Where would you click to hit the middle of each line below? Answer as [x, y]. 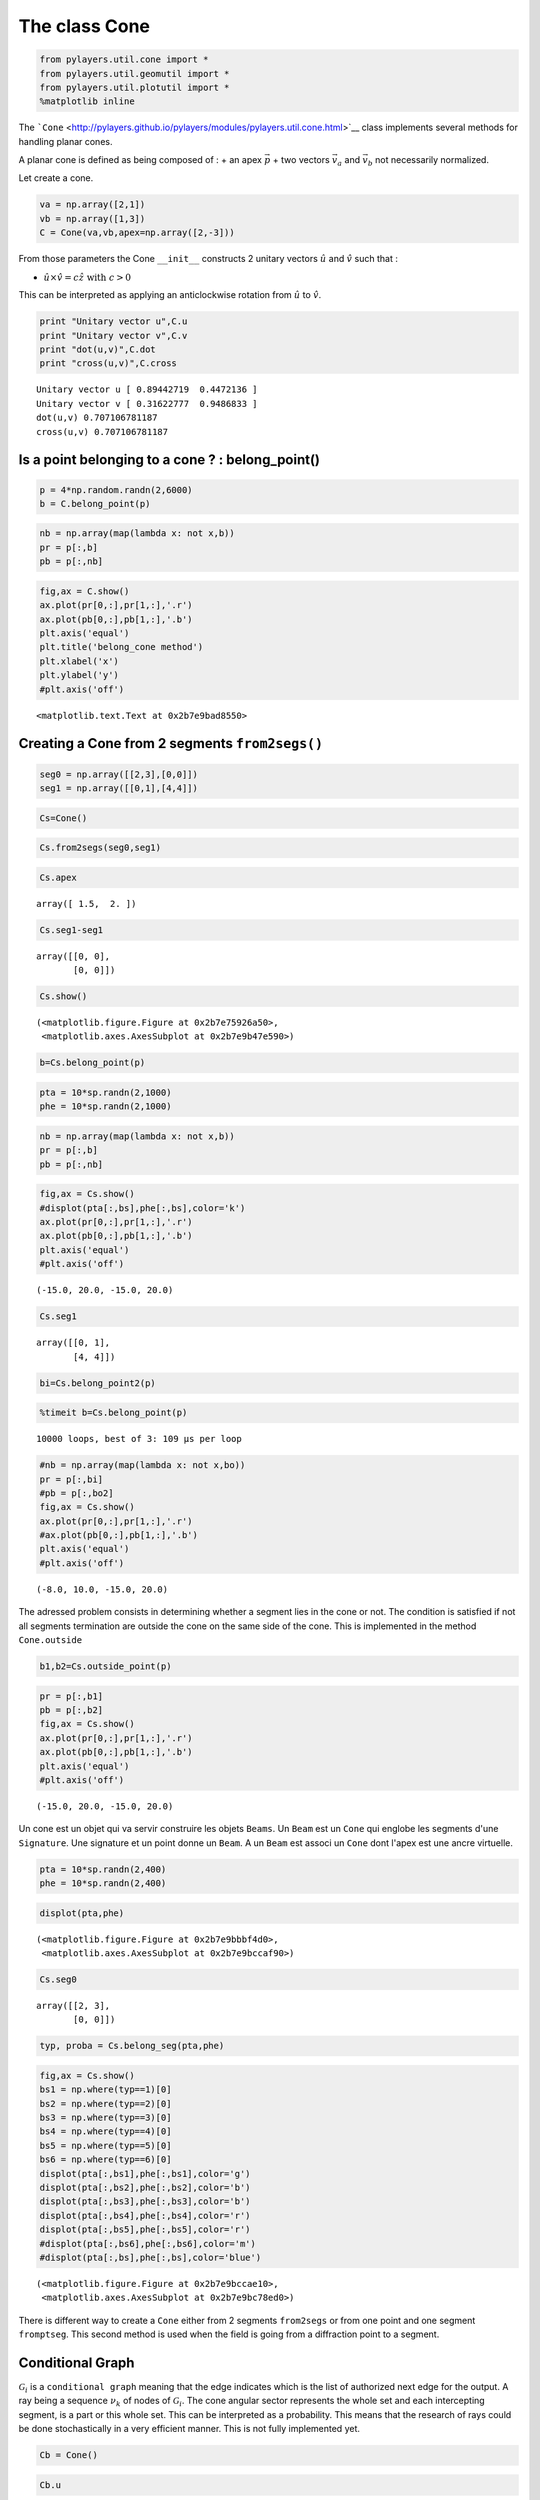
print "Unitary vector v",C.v [113, 335]
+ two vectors [301, 160]
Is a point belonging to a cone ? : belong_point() [169, 460]
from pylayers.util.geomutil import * [134, 73]
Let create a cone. [56, 178]
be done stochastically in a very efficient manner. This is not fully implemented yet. [189, 2429]
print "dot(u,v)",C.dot [98, 349]
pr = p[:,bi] [71, 1479]
